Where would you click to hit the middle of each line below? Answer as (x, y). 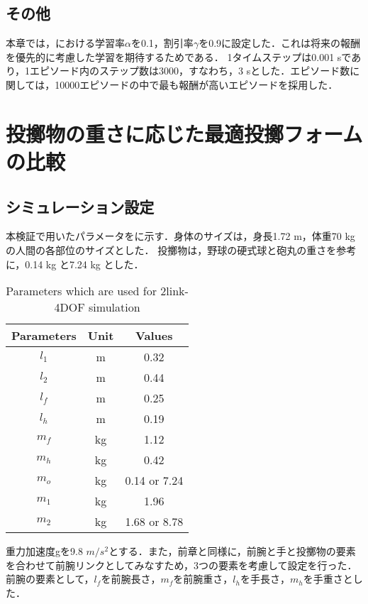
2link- (174, 291)
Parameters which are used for (81, 291)
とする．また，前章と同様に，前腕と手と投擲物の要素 (232, 551)
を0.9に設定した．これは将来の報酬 (280, 43)
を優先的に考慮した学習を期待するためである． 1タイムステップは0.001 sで (179, 56)
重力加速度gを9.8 (44, 551)
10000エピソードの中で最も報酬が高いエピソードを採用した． (196, 84)
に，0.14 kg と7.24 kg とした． (75, 264)
